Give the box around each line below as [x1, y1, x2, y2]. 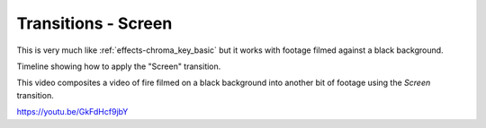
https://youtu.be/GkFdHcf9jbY [16, 107, 129, 117]
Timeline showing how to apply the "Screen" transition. [16, 61, 221, 72]
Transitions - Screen [16, 13, 173, 33]
